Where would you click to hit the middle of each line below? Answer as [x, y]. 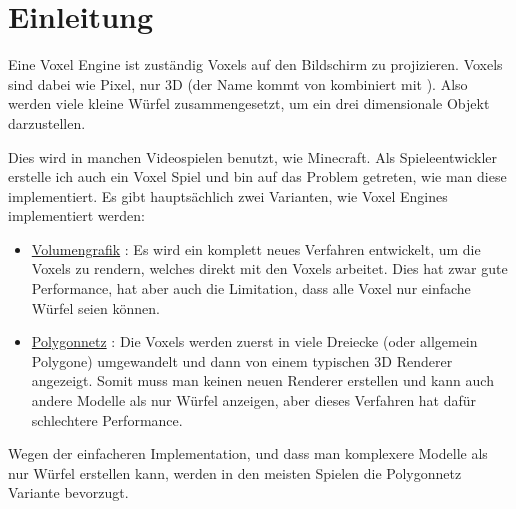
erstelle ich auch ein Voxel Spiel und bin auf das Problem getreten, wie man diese [257, 176]
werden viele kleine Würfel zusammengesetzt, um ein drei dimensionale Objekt [249, 103]
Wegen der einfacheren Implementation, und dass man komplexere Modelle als [248, 453]
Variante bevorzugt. [68, 492]
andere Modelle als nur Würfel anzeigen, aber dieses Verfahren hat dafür [254, 400]
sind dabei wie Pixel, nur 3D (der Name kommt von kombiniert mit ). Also [238, 83]
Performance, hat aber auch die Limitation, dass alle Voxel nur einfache [251, 288]
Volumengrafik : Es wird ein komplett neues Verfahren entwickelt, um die [256, 248]
